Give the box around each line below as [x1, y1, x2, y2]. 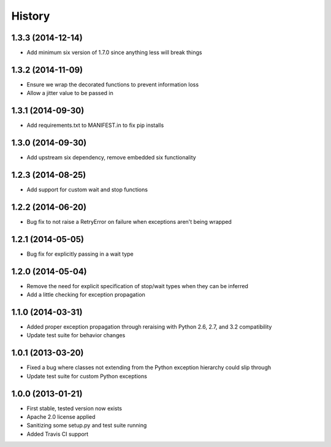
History [11, 9, 50, 23]
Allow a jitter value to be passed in [26, 90, 113, 97]
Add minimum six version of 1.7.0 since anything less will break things [26, 49, 202, 56]
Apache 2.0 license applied [26, 413, 96, 421]
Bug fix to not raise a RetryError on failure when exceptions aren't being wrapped [26, 218, 232, 225]
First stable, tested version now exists [26, 405, 123, 412]
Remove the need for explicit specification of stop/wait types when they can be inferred [26, 282, 248, 289]
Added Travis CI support [26, 430, 89, 438]
